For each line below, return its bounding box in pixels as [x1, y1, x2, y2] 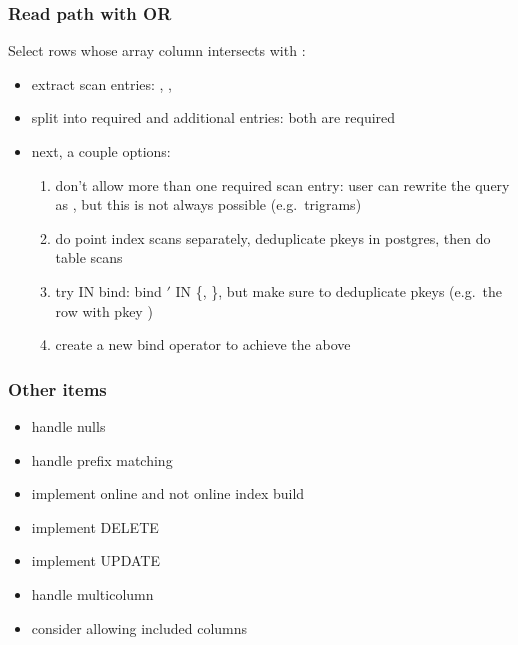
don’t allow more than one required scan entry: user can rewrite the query [55, 174, 510, 195]
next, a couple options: [31, 141, 171, 161]
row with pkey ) [55, 300, 153, 321]
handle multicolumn [31, 583, 154, 604]
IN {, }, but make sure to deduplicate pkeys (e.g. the [175, 280, 502, 301]
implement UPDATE [31, 550, 160, 571]
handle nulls [31, 415, 106, 436]
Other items [8, 376, 107, 401]
